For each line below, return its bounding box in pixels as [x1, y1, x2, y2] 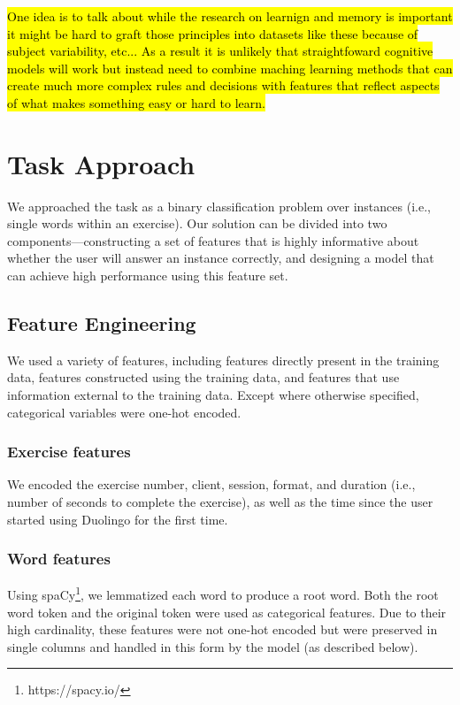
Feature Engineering [7, 310, 196, 337]
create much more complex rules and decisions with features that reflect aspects [7, 76, 440, 95]
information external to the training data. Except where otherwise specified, [7, 386, 419, 404]
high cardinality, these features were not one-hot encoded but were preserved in [7, 620, 438, 639]
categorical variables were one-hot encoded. [7, 402, 241, 421]
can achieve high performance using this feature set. [7, 266, 288, 285]
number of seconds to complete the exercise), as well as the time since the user [7, 493, 433, 511]
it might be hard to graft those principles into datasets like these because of [7, 24, 418, 42]
